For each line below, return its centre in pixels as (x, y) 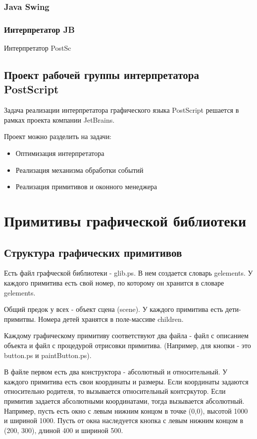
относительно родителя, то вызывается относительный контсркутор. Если (115, 391)
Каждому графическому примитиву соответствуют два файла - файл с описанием (126, 335)
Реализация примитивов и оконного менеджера (86, 186)
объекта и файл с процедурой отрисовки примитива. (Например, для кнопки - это (128, 345)
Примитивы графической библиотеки (125, 220)
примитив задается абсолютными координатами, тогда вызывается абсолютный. (124, 401)
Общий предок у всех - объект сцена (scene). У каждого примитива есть (114, 309)
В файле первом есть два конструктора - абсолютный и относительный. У (116, 372)
